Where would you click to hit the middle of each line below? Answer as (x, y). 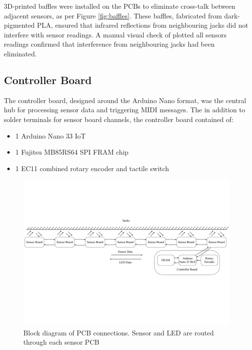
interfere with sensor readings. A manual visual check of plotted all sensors (115, 34)
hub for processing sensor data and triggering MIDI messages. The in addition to (125, 110)
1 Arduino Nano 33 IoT (51, 135)
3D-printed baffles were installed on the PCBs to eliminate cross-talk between (120, 6)
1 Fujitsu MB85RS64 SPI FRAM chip (72, 152)
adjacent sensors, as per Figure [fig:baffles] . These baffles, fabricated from (113, 15)
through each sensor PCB (62, 342)
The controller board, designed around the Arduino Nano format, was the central (125, 100)
